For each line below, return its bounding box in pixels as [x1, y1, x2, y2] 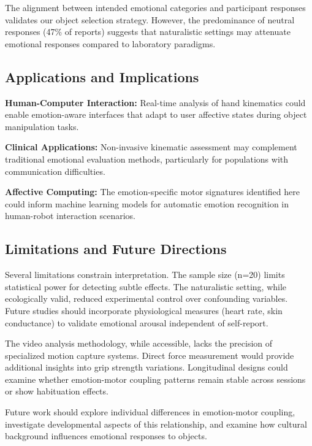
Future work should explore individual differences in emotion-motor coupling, [5, 406, 295, 418]
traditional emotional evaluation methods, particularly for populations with [5, 152, 289, 165]
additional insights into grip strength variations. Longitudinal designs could [5, 361, 288, 374]
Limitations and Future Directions [5, 239, 227, 258]
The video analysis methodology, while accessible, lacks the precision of [5, 337, 273, 350]
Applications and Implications [5, 67, 199, 86]
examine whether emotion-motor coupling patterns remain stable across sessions [5, 372, 306, 385]
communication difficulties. [5, 164, 105, 177]
